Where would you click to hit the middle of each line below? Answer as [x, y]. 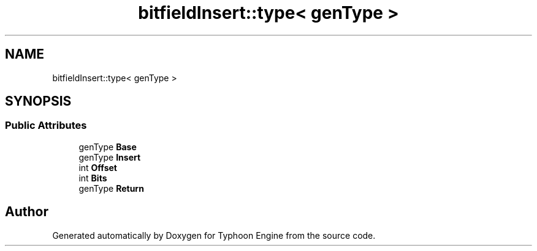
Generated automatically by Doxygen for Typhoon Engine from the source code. [214, 235]
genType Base [108, 147]
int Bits [93, 178]
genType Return [111, 188]
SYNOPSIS [38, 101]
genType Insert [110, 157]
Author [27, 212]
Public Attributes [46, 125]
